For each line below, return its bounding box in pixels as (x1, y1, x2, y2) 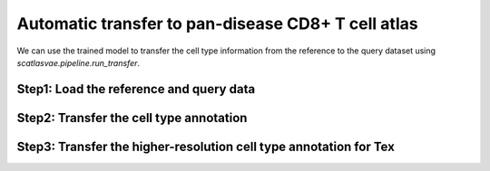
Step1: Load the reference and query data (16, 81, 256, 97)
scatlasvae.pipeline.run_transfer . (16, 57, 141, 68)
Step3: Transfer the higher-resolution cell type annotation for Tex (16, 138, 395, 154)
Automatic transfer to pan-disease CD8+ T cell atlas (16, 14, 418, 33)
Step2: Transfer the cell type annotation (16, 109, 248, 126)
